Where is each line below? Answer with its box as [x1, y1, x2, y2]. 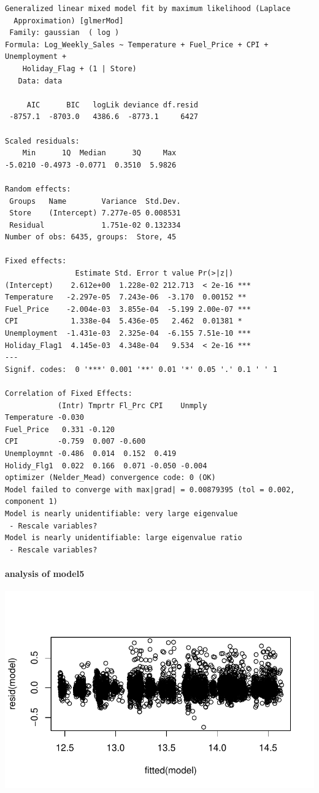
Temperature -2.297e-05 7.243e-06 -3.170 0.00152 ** [5, 293, 247, 302]
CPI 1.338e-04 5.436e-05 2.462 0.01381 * [5, 317, 242, 326]
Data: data [18, 76, 63, 85]
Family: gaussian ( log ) [9, 28, 120, 37]
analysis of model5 [5, 567, 85, 579]
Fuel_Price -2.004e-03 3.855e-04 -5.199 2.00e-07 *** [5, 304, 251, 314]
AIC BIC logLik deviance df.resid [26, 100, 198, 109]
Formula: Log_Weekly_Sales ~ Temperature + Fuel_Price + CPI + [5, 40, 269, 49]
